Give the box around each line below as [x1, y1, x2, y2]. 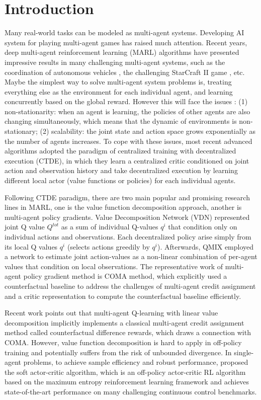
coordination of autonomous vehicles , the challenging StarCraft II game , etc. [5, 66, 245, 77]
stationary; [5, 126, 38, 136]
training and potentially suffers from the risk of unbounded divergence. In [5, 347, 232, 357]
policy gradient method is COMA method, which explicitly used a [23, 271, 227, 281]
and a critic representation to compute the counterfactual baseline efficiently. [5, 290, 241, 301]
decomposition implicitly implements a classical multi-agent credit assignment [5, 317, 244, 328]
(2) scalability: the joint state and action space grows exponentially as [40, 126, 256, 136]
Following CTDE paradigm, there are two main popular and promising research [5, 192, 250, 202]
